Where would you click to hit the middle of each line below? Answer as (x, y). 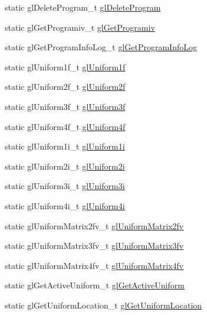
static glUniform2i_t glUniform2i (65, 166)
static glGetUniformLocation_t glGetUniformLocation (103, 305)
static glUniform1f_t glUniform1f (65, 66)
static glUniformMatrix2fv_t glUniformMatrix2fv (94, 225)
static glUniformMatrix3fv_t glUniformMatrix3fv (94, 246)
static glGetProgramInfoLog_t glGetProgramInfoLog (101, 47)
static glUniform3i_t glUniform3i (65, 186)
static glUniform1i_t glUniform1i (65, 146)
